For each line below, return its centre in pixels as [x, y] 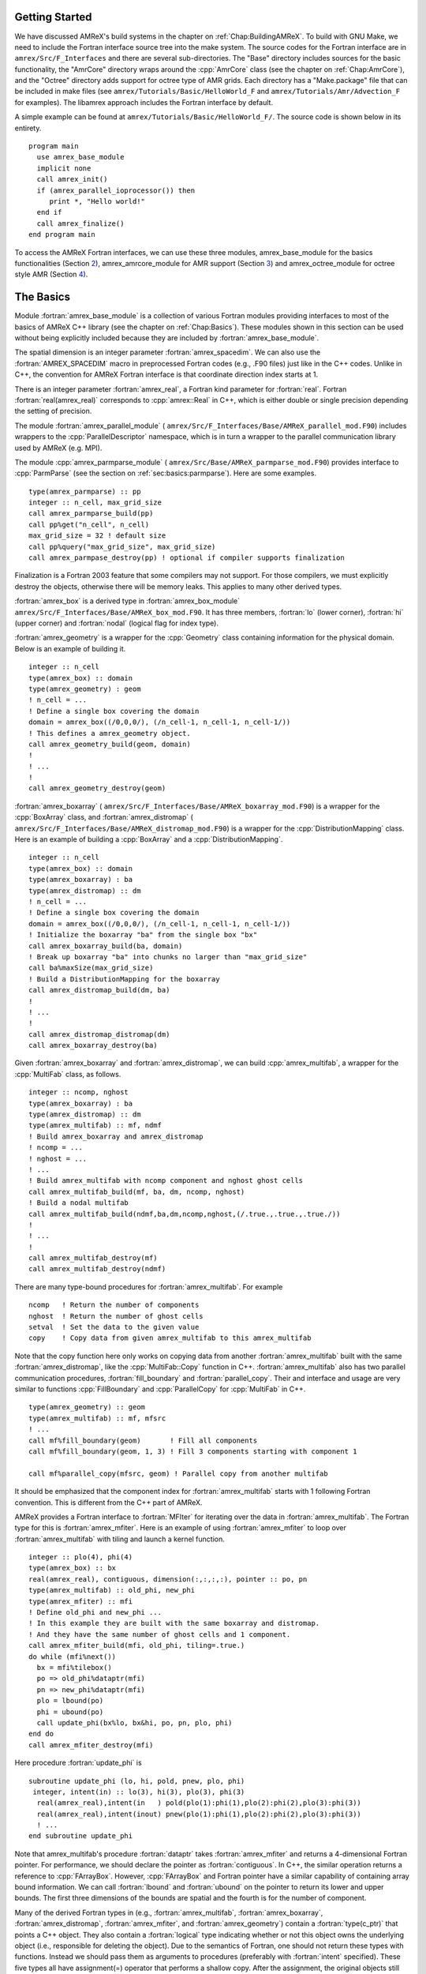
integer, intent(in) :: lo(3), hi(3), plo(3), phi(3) [139, 1792]
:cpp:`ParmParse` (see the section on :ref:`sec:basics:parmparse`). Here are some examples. [166, 473]
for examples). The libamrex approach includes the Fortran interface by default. [144, 102]
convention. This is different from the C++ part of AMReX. [108, 1502]
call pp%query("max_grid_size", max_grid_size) [122, 546]
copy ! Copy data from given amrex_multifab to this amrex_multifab [170, 1338]
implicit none [64, 168]
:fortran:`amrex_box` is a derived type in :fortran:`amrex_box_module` [127, 601]
